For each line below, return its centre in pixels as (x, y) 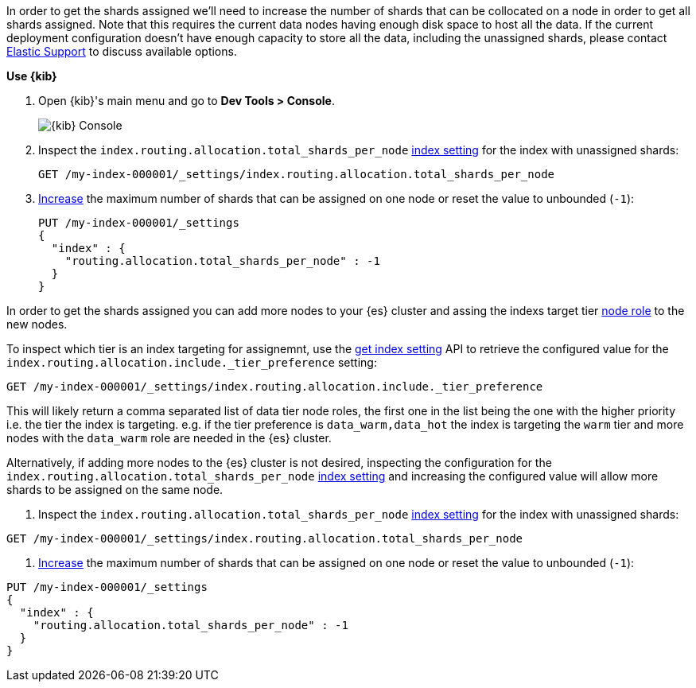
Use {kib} (32, 76)
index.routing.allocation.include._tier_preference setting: (192, 362)
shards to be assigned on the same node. (115, 490)
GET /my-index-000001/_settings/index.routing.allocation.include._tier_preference (275, 387)
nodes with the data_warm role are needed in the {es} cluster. (169, 438)
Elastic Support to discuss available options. (122, 51)
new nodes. (37, 324)
